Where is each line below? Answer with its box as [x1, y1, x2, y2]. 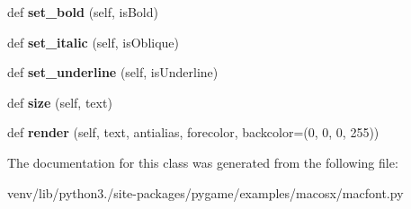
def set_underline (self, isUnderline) [7, 63, 219, 82]
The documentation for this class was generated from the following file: [7, 152, 398, 171]
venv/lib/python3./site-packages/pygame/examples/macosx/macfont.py [7, 183, 404, 202]
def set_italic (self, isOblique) [7, 32, 180, 51]
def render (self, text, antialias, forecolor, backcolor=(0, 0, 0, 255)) [7, 123, 380, 142]
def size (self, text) [7, 92, 112, 111]
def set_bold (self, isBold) [7, 3, 158, 21]
